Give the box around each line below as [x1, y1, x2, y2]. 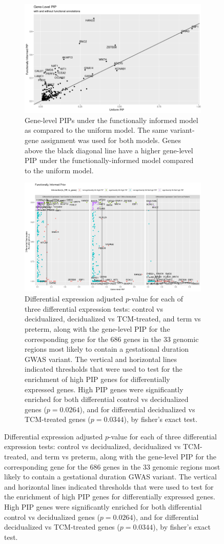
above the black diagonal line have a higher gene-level [25, 145, 193, 155]
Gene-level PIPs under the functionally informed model [25, 114, 198, 125]
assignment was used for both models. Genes [40, 135, 181, 146]
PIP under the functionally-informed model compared [25, 155, 194, 166]
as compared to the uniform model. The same [25, 125, 168, 135]
